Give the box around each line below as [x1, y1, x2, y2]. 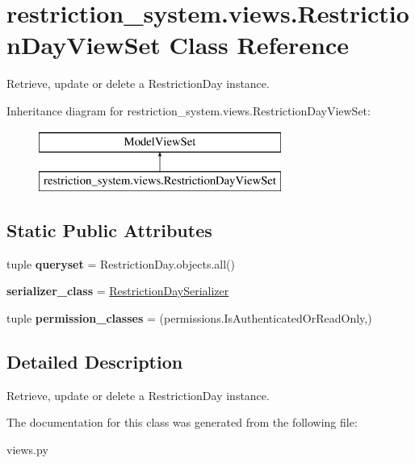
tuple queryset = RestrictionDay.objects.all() [6, 255, 236, 272]
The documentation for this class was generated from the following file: [6, 414, 358, 431]
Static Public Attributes [6, 218, 212, 243]
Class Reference [169, 28, 350, 61]
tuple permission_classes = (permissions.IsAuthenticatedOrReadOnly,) [6, 310, 372, 327]
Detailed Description [6, 349, 183, 374]
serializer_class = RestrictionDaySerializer [6, 282, 229, 299]
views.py [6, 441, 48, 458]
